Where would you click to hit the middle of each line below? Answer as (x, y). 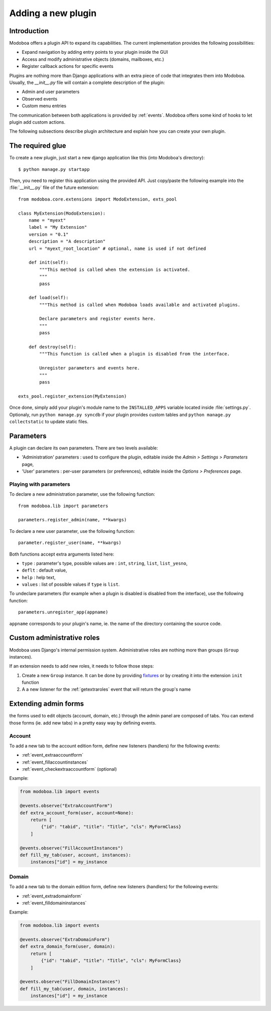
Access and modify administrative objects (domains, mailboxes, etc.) (93, 59)
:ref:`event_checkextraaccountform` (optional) (70, 769)
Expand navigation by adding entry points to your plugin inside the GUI (95, 52)
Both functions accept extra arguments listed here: (62, 554)
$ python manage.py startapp (54, 169)
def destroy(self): (52, 347)
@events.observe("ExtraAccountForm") (66, 806)
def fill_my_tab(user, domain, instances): (74, 989)
